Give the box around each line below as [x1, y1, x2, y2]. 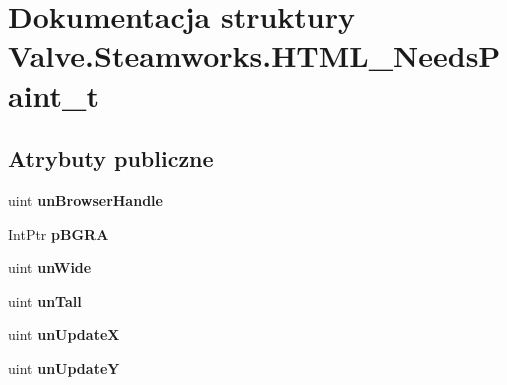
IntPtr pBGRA [8, 223, 109, 244]
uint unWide [8, 257, 92, 278]
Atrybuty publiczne [8, 143, 214, 174]
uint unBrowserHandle [8, 189, 163, 210]
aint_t [8, 74, 99, 115]
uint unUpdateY [8, 357, 120, 378]
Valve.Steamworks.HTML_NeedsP [8, 35, 501, 76]
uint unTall [8, 290, 82, 311]
